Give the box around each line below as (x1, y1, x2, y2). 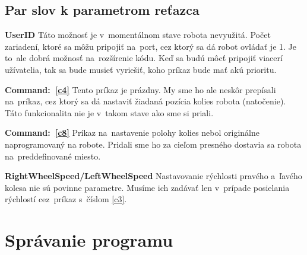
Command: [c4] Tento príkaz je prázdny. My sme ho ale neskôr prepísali (5, 83, 276, 95)
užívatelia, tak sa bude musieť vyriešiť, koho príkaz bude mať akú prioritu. (5, 63, 277, 75)
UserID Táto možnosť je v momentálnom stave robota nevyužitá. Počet (5, 28, 271, 41)
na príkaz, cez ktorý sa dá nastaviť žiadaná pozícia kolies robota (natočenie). (5, 95, 286, 107)
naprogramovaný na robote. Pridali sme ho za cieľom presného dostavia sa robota (5, 138, 302, 150)
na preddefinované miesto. (5, 149, 101, 162)
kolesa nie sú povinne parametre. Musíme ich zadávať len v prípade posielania (5, 181, 290, 193)
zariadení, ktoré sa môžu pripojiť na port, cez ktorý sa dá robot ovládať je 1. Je (5, 40, 296, 52)
